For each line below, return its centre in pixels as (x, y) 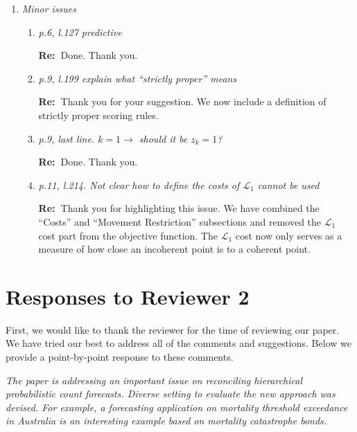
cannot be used (288, 184)
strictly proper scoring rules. (98, 115)
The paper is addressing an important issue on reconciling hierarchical (154, 380)
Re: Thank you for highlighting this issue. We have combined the (179, 208)
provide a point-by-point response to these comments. (120, 357)
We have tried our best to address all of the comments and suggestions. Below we (178, 343)
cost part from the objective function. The (128, 235)
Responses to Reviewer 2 (128, 296)
